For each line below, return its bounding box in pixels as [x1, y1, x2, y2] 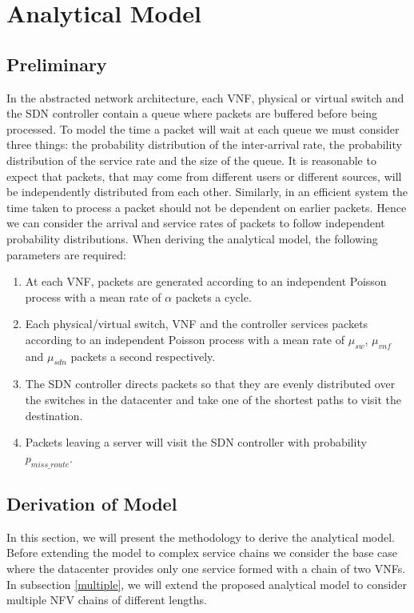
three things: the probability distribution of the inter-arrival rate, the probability [6, 136, 402, 153]
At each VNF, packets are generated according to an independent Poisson [25, 273, 387, 290]
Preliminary [6, 51, 107, 76]
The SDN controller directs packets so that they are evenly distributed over [25, 375, 396, 392]
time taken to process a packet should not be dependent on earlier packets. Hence [6, 198, 407, 215]
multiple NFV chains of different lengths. [6, 591, 207, 608]
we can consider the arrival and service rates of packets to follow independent [6, 214, 385, 231]
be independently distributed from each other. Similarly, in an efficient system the [6, 183, 408, 200]
